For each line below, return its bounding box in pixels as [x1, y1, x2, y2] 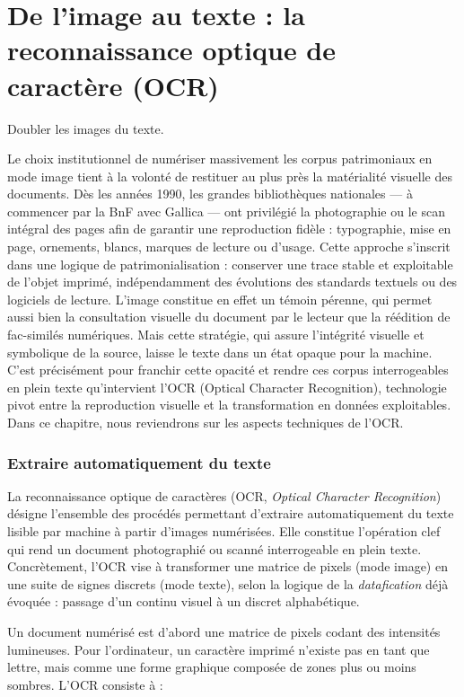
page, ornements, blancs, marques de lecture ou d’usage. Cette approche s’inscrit [7, 237, 451, 256]
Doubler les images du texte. [7, 119, 164, 137]
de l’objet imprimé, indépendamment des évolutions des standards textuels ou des [7, 272, 458, 291]
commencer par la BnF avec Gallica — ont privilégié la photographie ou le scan [7, 201, 445, 220]
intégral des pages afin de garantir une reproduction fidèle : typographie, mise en [7, 219, 451, 238]
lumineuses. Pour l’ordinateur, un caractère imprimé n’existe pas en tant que [7, 640, 430, 658]
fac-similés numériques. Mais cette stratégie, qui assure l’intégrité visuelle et [7, 325, 425, 344]
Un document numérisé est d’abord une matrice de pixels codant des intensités [7, 622, 441, 640]
